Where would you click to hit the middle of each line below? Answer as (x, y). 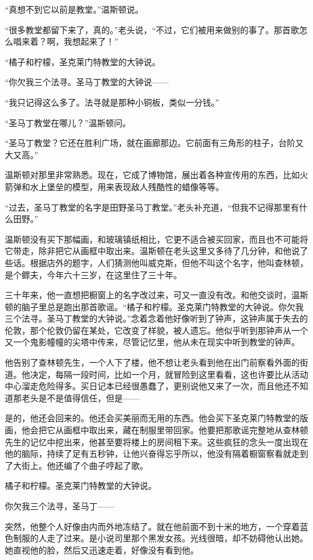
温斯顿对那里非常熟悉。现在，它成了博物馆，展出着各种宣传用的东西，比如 (152, 175)
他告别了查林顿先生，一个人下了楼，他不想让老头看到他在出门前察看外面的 (152, 362)
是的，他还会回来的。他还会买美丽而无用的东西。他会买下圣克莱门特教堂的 (152, 418)
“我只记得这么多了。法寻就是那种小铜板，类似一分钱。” (112, 102)
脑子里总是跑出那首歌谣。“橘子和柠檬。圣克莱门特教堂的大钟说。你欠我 (163, 306)
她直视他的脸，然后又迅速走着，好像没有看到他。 (102, 549)
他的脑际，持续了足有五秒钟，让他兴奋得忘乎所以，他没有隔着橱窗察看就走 (152, 453)
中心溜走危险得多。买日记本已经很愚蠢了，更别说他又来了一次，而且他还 (148, 386)
